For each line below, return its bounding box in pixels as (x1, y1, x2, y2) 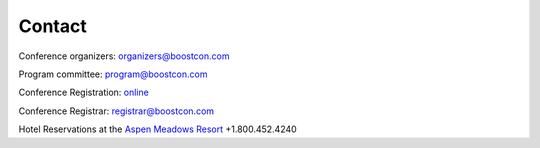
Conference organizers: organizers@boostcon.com (18, 50, 230, 62)
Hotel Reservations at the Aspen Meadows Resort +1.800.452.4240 (18, 123, 297, 135)
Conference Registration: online (18, 86, 149, 99)
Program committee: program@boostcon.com (18, 68, 208, 80)
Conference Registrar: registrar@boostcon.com (18, 105, 215, 117)
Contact (18, 15, 87, 37)
